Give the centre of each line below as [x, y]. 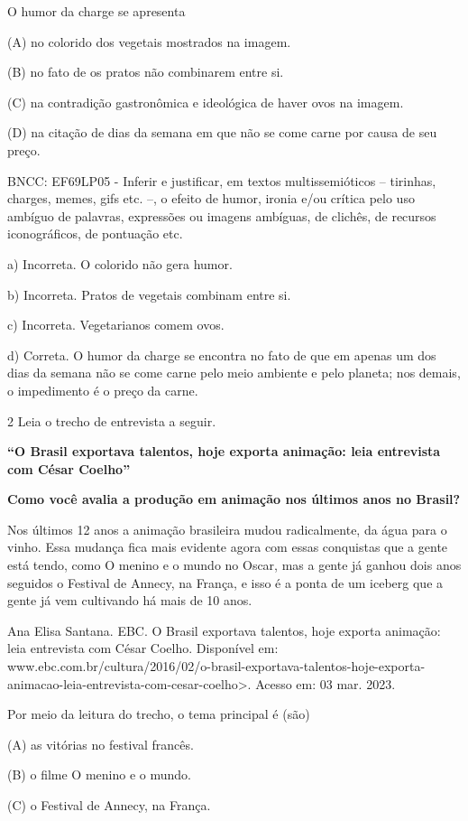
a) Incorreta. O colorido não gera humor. [120, 263]
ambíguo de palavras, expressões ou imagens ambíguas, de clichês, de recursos [222, 215]
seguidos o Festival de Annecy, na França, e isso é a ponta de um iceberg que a [225, 582]
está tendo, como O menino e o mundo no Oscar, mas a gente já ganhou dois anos [234, 565]
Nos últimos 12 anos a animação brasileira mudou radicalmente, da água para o [227, 529]
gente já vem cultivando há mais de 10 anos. [130, 600]
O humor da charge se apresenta [96, 11]
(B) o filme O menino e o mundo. [99, 774]
